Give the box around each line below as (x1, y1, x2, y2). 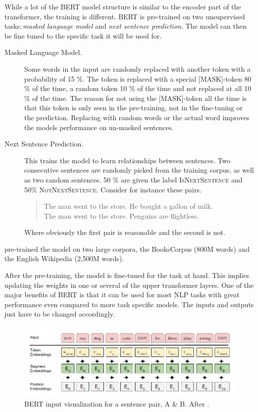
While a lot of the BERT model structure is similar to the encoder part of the (4, 1, 241, 11)
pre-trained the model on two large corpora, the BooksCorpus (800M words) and (4, 243, 250, 254)
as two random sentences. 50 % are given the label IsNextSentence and (24, 174, 243, 184)
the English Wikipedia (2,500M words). (4, 253, 124, 264)
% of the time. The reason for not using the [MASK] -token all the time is (24, 92, 247, 103)
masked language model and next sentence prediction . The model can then (23, 21, 247, 31)
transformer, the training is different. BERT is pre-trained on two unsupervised (4, 11, 245, 21)
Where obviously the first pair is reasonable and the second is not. (24, 227, 225, 237)
